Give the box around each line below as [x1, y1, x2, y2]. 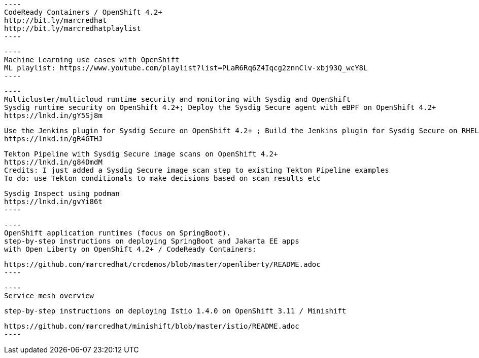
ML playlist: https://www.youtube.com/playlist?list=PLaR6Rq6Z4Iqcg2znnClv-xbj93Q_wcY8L [4, 64, 368, 72]
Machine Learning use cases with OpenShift [4, 56, 180, 64]
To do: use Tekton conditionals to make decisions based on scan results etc [4, 174, 321, 182]
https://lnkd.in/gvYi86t [4, 197, 102, 206]
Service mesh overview [4, 292, 94, 300]
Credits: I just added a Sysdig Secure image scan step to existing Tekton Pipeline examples [4, 166, 389, 174]
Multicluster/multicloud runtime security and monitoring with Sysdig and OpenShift [4, 95, 351, 103]
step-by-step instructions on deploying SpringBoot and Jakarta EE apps [4, 237, 299, 245]
